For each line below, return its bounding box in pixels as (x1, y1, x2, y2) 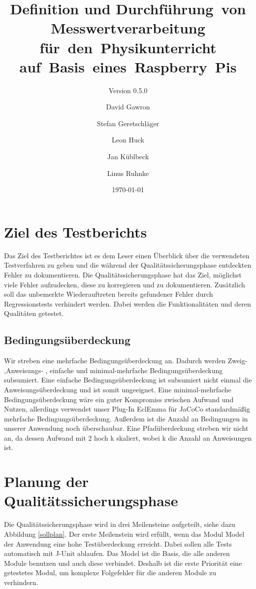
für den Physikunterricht (39, 37, 217, 57)
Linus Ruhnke (107, 168, 149, 178)
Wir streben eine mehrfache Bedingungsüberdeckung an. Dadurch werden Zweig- (4, 355, 248, 366)
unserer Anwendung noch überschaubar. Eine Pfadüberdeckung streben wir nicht (4, 423, 249, 433)
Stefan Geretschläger (96, 118, 160, 128)
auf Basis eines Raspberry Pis (19, 56, 237, 76)
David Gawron (106, 102, 150, 112)
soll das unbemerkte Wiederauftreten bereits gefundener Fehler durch (4, 289, 213, 299)
